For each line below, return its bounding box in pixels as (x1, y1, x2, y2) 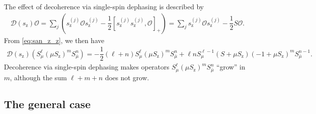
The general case (4, 96, 91, 111)
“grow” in (216, 62, 245, 72)
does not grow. (105, 72, 149, 82)
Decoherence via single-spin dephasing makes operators (4, 62, 170, 72)
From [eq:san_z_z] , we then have (4, 35, 105, 45)
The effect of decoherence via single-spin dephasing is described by (4, 1, 204, 11)
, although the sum (10, 72, 67, 82)
